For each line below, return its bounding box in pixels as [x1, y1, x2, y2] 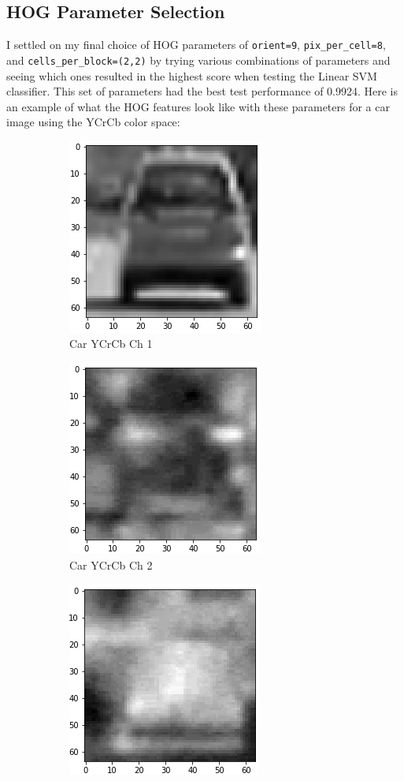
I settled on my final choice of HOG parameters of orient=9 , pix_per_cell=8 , [6, 36, 386, 53]
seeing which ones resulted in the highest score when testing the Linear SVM [6, 67, 377, 84]
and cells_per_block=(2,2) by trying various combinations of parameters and [6, 51, 391, 68]
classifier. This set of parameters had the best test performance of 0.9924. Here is [6, 83, 398, 99]
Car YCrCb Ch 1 [69, 335, 153, 352]
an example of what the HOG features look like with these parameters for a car [6, 98, 390, 114]
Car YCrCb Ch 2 [69, 556, 153, 573]
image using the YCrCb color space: [6, 114, 180, 130]
